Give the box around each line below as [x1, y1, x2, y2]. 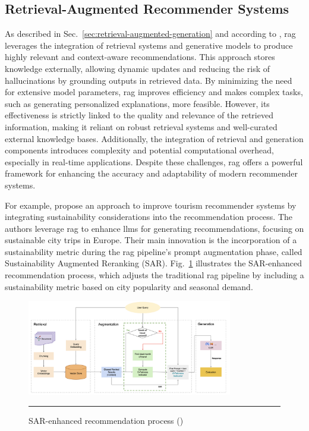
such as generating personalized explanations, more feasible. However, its [5, 97, 270, 109]
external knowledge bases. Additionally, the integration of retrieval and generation [5, 132, 304, 144]
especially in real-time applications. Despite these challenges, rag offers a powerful [5, 155, 303, 168]
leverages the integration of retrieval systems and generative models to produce [5, 39, 293, 51]
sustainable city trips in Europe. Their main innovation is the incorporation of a [5, 234, 297, 246]
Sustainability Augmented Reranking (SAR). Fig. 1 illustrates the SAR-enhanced [5, 257, 302, 269]
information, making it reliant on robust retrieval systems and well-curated [5, 120, 278, 133]
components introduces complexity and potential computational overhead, [5, 144, 274, 156]
